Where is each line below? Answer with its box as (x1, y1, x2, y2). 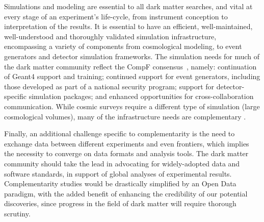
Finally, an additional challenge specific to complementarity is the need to (4, 128, 235, 139)
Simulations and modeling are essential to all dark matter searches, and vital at (4, 1, 253, 11)
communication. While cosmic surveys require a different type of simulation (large (4, 101, 260, 111)
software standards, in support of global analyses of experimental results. (4, 168, 232, 179)
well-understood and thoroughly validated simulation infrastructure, (4, 31, 217, 41)
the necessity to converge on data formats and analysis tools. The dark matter (4, 148, 249, 159)
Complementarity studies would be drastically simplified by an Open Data (4, 178, 236, 189)
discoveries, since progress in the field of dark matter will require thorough (4, 198, 236, 209)
